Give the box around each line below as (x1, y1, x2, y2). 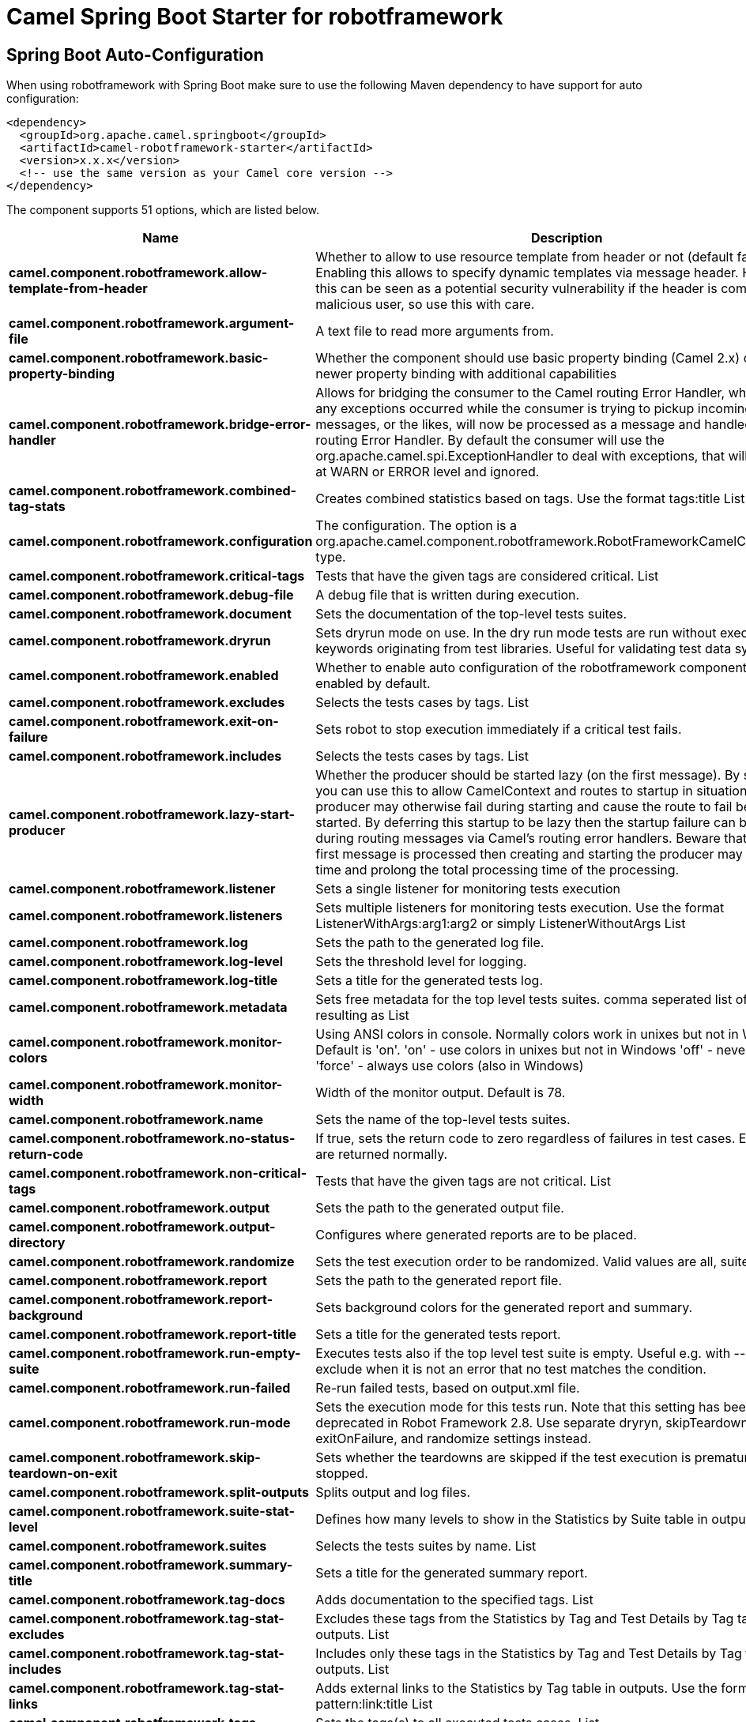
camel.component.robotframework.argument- (9, 315, 295, 332)
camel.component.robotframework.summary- (9, 1557, 293, 1573)
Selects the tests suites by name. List (315, 1538, 537, 1555)
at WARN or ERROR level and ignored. (315, 464, 540, 480)
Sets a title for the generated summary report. (315, 1565, 588, 1581)
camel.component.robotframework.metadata (9, 999, 288, 1016)
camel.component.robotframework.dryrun (9, 633, 271, 649)
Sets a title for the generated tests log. (315, 972, 543, 989)
